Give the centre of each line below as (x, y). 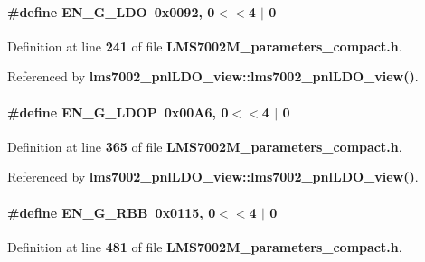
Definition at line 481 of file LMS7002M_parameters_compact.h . (205, 246)
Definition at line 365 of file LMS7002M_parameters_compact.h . (205, 146)
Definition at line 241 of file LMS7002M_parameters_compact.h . (205, 46)
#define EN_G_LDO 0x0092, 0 (111, 11)
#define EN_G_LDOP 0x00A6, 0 (118, 112)
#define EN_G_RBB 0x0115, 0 (112, 212)
